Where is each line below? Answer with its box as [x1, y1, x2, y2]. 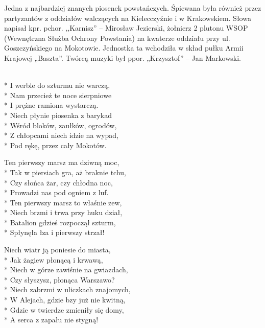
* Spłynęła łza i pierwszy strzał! [4, 227, 105, 238]
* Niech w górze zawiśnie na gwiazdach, [4, 264, 128, 275]
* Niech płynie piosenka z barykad [4, 109, 112, 120]
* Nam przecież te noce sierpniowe [4, 89, 112, 100]
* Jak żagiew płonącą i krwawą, [4, 254, 103, 265]
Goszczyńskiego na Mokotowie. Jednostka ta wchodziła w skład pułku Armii [4, 42, 244, 53]
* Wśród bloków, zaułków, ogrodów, [4, 120, 117, 130]
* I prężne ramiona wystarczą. [4, 100, 99, 110]
